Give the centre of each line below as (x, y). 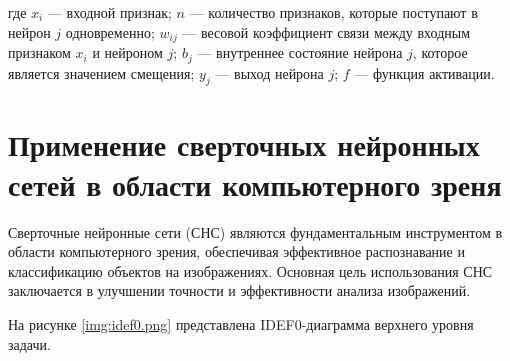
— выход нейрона (269, 72)
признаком (39, 52)
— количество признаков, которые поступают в (333, 12)
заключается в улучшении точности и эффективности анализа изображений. (239, 290)
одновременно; (110, 31)
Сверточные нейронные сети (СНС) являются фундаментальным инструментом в (255, 231)
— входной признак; (109, 12)
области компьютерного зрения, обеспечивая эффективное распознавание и (236, 251)
